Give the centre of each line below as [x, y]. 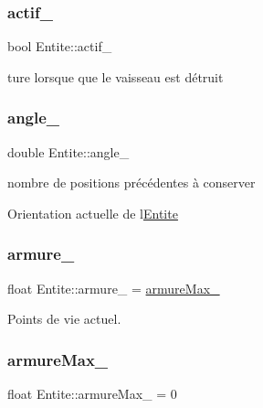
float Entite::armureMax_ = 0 [92, 394]
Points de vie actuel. [64, 319]
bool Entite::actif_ [60, 46]
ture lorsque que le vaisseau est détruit [116, 76]
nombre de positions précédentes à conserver [131, 183]
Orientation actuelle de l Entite [93, 213]
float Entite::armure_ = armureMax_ [114, 288]
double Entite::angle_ [68, 151]
